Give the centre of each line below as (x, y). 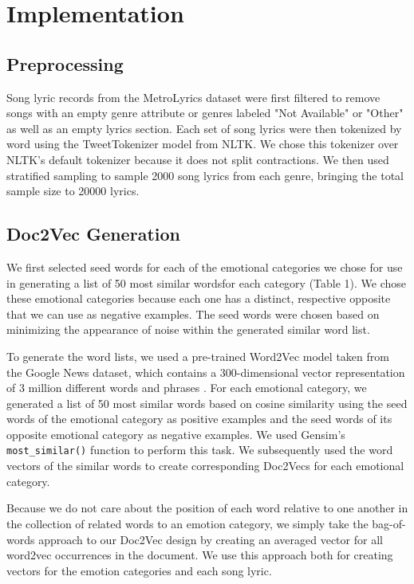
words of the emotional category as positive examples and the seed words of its (199, 419)
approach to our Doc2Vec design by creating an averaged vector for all (211, 539)
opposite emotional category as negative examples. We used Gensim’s (176, 434)
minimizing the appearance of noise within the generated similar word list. (188, 329)
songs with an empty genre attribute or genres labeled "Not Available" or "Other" (205, 113)
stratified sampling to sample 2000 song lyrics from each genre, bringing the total (205, 175)
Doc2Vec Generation (93, 234)
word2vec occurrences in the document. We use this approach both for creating (200, 555)
